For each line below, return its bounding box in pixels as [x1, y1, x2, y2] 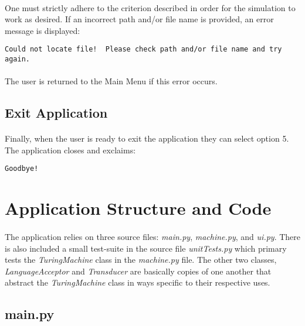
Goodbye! [5, 164, 39, 173]
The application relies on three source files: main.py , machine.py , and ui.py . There [5, 231, 301, 243]
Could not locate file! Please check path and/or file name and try [5, 45, 282, 54]
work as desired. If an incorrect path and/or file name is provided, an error [5, 13, 274, 25]
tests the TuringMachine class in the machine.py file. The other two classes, [5, 253, 277, 266]
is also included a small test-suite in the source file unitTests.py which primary [5, 242, 287, 254]
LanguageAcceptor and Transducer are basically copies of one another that [5, 265, 272, 277]
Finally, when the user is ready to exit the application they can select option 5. [5, 132, 289, 145]
